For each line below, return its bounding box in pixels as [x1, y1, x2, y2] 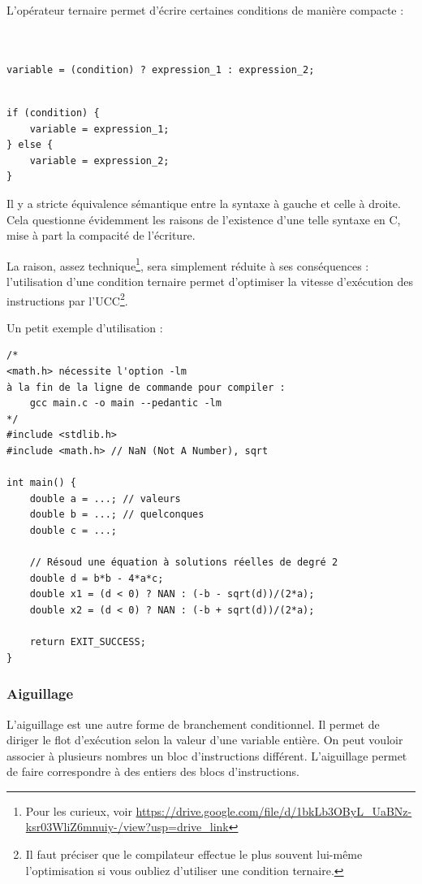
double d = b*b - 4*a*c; [29, 572, 164, 584]
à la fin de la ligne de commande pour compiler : [6, 381, 286, 393]
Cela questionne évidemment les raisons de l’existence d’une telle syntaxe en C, [6, 210, 401, 227]
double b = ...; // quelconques [29, 509, 205, 521]
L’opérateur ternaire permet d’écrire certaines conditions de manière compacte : [6, 2, 404, 18]
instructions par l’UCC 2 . [6, 289, 128, 309]
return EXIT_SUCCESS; [29, 636, 146, 648]
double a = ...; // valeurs [29, 492, 181, 505]
